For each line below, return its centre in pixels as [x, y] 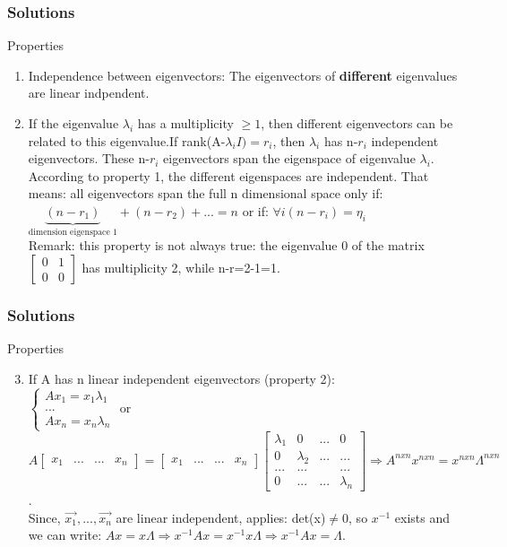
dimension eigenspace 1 [73, 232]
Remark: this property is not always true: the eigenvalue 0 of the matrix [226, 245]
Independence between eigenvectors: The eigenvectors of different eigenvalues [243, 75]
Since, [44, 517]
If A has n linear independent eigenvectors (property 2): [181, 378]
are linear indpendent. [89, 93]
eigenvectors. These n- [89, 158]
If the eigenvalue [73, 123]
